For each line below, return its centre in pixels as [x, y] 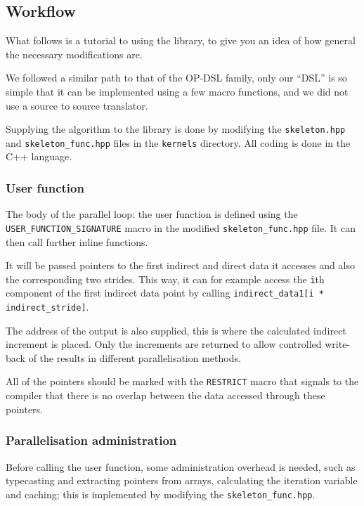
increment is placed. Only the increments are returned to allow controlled [164, 344]
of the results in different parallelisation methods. [135, 357]
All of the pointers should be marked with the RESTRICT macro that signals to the [182, 381]
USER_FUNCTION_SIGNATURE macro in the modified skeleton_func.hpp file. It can [181, 227]
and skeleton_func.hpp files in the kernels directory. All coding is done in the [178, 142]
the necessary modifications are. [74, 54]
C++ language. [39, 156]
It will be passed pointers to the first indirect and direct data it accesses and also [180, 265]
